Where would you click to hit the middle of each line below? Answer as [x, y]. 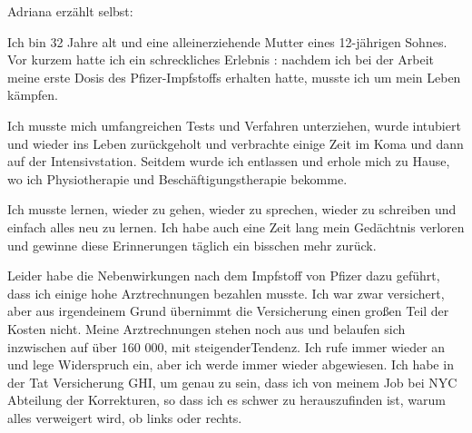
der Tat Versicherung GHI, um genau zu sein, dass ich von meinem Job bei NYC [232, 382]
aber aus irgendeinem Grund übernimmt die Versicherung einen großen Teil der [228, 311]
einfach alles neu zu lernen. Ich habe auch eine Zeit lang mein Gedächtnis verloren [236, 226]
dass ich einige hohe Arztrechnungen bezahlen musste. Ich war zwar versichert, [226, 293]
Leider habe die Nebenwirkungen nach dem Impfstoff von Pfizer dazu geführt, [224, 276]
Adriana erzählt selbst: [70, 11]
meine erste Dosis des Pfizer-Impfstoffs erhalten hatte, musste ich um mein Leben [234, 77]
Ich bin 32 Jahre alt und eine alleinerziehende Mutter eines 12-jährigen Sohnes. [227, 41]
